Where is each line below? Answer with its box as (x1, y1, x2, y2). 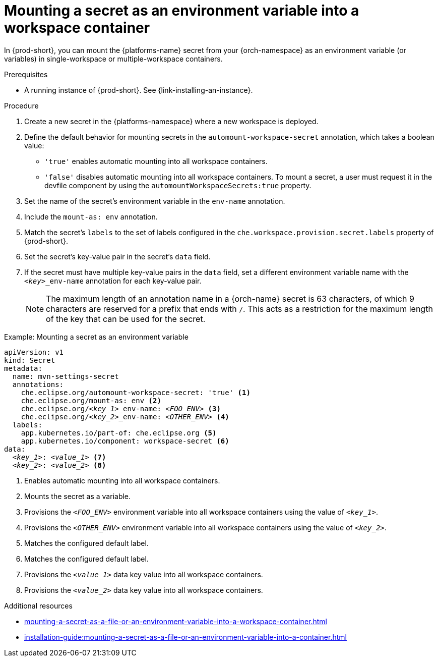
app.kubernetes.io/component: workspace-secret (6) (21, 436, 229, 445)
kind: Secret (4, 356, 55, 364)
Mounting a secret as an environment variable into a (4, 2, 359, 19)
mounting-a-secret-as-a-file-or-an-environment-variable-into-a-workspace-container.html (24, 617, 327, 626)
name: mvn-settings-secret (12, 372, 119, 380)
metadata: (4, 364, 42, 372)
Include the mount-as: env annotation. (24, 212, 158, 221)
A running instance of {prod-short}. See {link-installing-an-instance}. (24, 85, 253, 94)
